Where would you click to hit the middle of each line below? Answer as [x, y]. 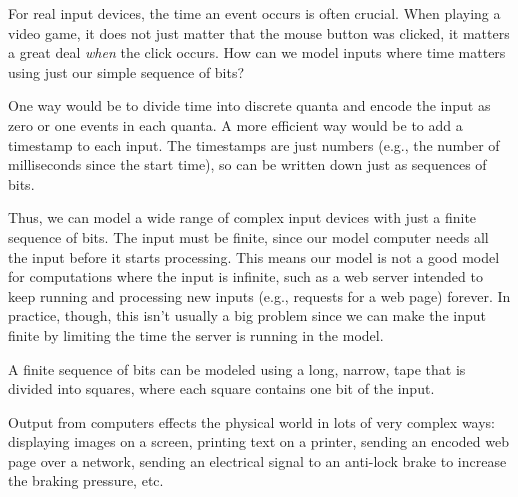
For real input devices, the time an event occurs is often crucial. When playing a [254, 13]
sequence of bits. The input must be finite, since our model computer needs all [248, 236]
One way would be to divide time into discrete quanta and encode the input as [249, 105]
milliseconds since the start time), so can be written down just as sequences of [247, 164]
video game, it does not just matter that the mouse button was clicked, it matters [259, 32]
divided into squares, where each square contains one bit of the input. [221, 388]
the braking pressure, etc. [86, 480]
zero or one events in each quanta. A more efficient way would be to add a [235, 124]
